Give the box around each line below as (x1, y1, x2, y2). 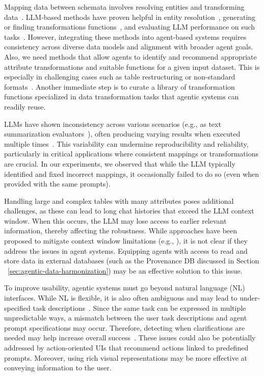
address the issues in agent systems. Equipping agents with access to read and (4, 245, 248, 256)
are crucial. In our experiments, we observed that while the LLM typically (4, 158, 235, 169)
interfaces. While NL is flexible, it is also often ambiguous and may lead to (4, 292, 237, 303)
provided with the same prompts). (4, 178, 111, 189)
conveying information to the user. (4, 362, 112, 373)
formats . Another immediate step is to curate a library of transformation (4, 81, 235, 92)
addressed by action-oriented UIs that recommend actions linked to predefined (4, 342, 249, 353)
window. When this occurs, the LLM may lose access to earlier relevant (4, 215, 227, 226)
